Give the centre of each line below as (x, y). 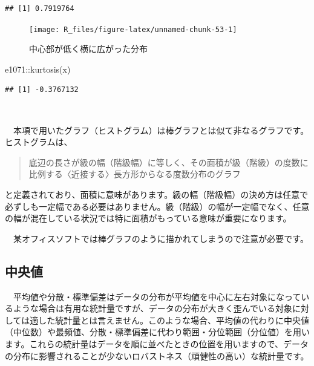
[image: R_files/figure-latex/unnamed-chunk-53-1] (133, 29)
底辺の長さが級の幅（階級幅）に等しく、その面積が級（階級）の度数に (168, 162)
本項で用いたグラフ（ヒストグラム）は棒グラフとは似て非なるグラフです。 (161, 130)
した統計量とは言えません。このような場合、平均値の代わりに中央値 (174, 320)
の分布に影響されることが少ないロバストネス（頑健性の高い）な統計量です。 (157, 355)
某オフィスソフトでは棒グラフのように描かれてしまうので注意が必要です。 (161, 238)
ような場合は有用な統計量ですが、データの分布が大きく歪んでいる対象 (153, 308)
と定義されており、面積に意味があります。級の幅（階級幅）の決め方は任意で (157, 194)
